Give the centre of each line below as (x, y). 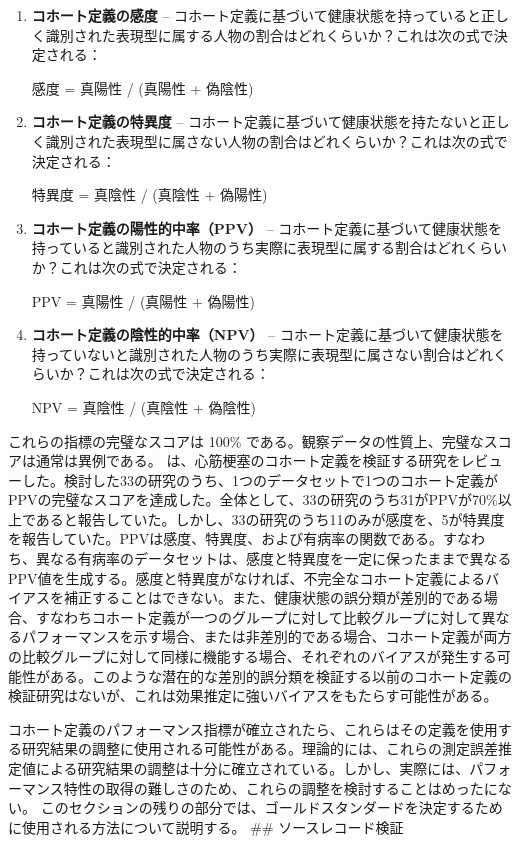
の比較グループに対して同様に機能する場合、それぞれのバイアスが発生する (252, 656)
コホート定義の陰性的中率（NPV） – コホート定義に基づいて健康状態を (267, 334)
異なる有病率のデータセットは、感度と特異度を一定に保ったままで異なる (273, 558)
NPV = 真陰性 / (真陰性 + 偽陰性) (143, 406)
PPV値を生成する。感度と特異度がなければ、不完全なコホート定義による (247, 577)
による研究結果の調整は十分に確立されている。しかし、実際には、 (252, 768)
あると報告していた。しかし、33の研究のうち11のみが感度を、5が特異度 (270, 518)
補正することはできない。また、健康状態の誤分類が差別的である (273, 597)
